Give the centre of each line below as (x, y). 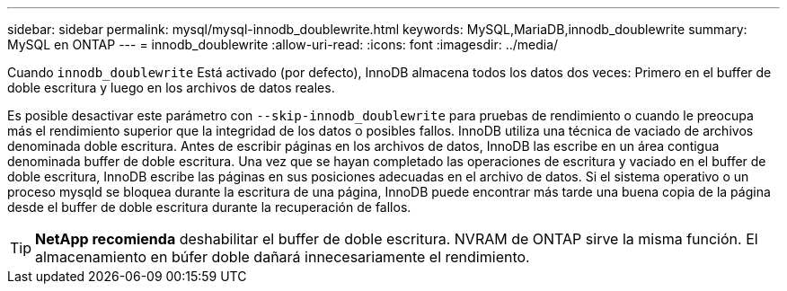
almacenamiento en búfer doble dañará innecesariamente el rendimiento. (283, 257)
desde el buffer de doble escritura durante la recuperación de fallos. (209, 207)
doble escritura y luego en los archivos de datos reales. (171, 88)
